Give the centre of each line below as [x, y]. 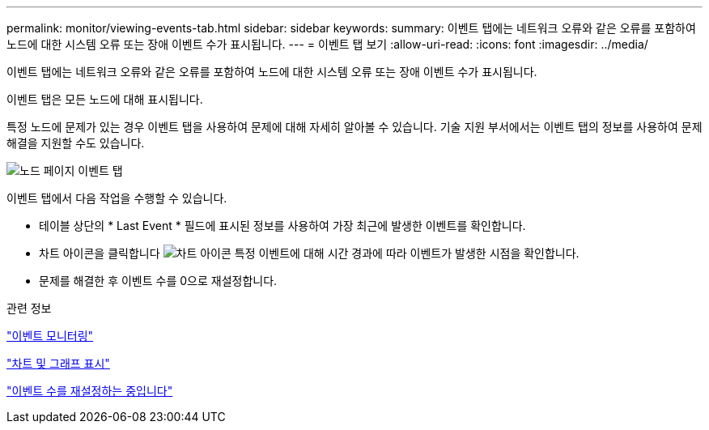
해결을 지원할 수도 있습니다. [76, 143]
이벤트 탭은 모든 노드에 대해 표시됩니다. [105, 99]
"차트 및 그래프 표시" [58, 363]
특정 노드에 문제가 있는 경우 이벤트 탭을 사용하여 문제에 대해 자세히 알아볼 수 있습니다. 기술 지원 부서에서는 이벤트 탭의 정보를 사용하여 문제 [354, 127]
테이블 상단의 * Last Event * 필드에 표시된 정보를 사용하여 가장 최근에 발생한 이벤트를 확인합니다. [282, 226]
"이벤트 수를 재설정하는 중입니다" [90, 391]
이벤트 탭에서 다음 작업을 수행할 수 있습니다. [117, 198]
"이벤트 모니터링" [50, 336]
